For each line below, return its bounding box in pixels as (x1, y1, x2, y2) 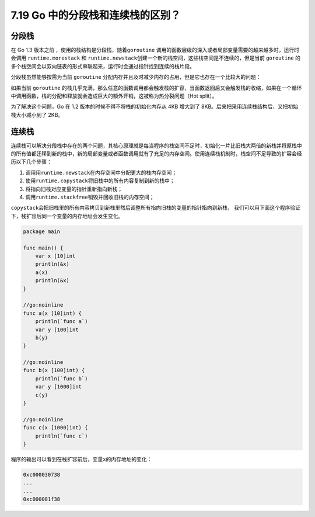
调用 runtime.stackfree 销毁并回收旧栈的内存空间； (25, 193, 155, 201)
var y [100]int (35, 326, 79, 333)
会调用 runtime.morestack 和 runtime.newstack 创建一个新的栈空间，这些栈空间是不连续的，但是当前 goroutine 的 (10, 54, 300, 61)
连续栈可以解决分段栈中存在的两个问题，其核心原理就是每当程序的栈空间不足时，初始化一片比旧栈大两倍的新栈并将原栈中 (10, 142, 302, 149)
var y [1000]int (35, 383, 82, 390)
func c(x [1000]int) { (23, 424, 88, 431)
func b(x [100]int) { (23, 367, 85, 374)
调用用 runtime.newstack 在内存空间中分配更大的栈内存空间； (25, 169, 177, 176)
